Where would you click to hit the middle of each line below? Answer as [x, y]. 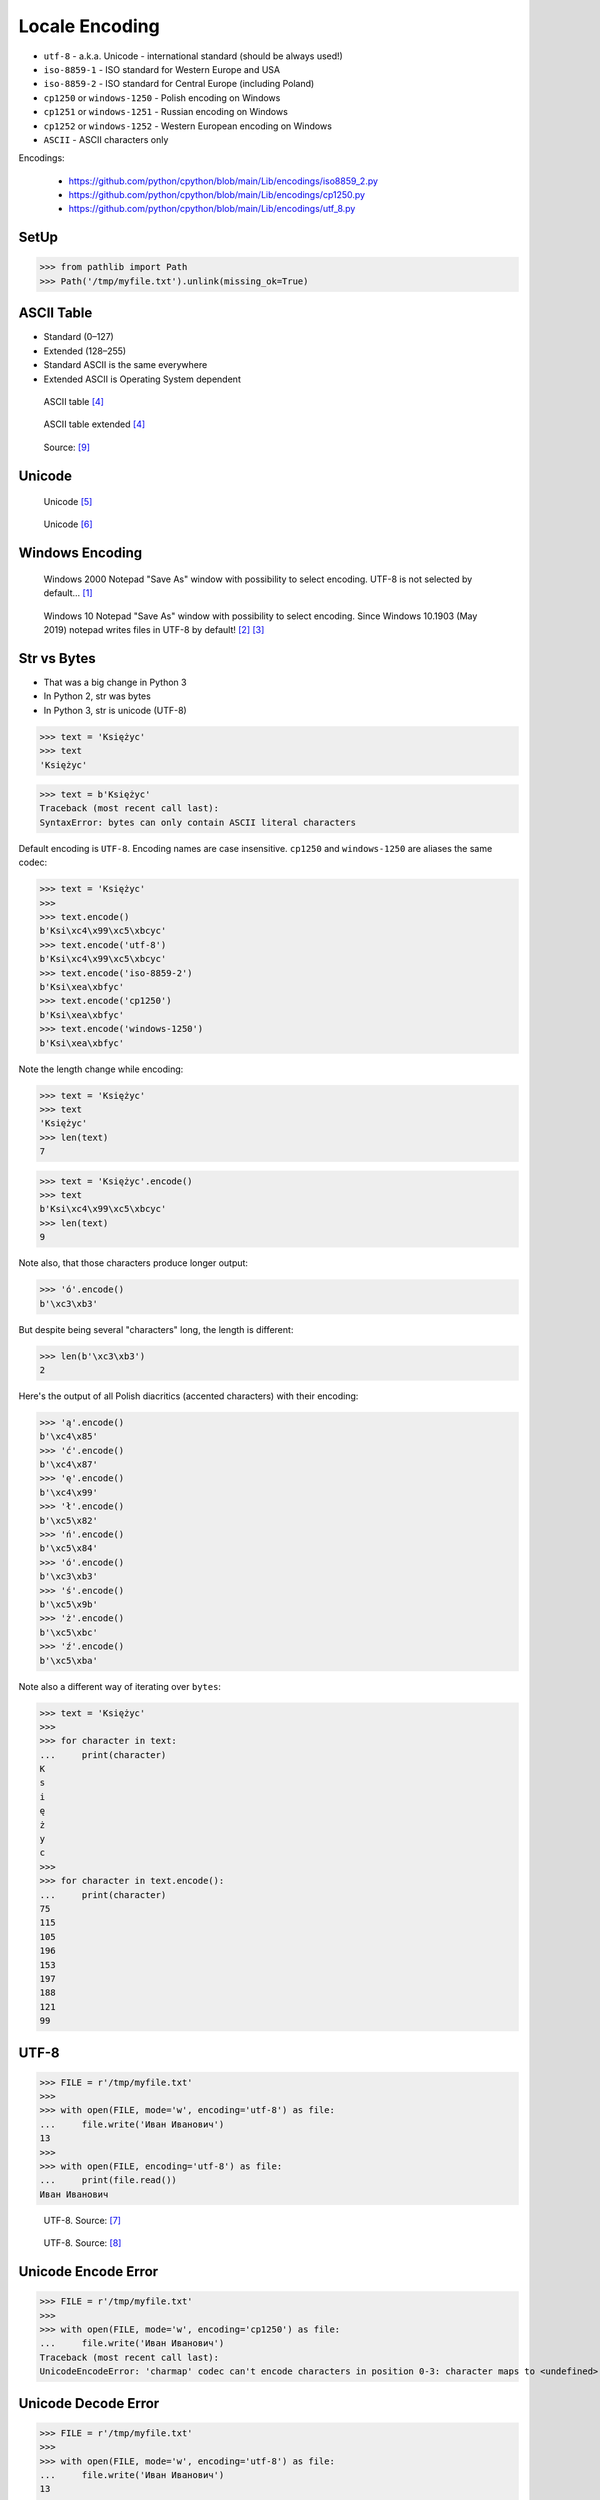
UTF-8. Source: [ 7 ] [82, 2220]
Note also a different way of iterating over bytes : [120, 1686]
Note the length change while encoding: [101, 1069]
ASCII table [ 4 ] [74, 401]
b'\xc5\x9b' [69, 1604]
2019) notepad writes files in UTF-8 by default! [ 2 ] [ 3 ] [154, 630]
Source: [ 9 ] [66, 447]
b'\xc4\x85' [69, 1436]
